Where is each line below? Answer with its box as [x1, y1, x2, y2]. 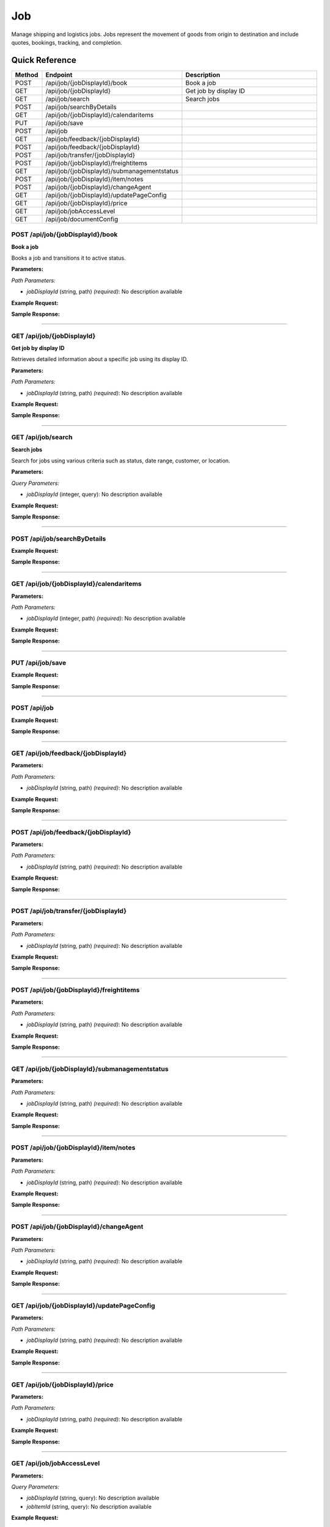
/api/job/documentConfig [45, 214, 119, 223]
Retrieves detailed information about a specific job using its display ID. [11, 355, 188, 363]
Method [15, 70, 38, 79]
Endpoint [45, 70, 73, 79]
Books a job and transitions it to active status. [11, 254, 126, 261]
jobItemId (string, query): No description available [26, 1503, 152, 1510]
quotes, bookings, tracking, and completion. [11, 38, 122, 46]
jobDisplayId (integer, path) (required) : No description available [26, 614, 186, 622]
